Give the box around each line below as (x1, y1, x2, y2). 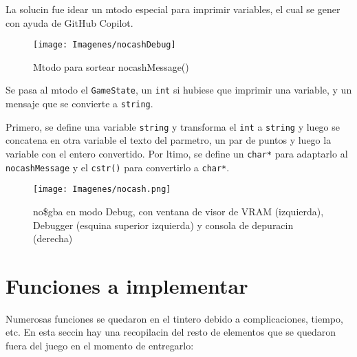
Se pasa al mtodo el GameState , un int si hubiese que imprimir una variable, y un (6, 83, 352, 97)
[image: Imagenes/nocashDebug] (33, 40, 176, 50)
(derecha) (33, 231, 73, 246)
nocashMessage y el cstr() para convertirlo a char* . (6, 160, 230, 174)
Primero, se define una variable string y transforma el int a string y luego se (6, 119, 340, 133)
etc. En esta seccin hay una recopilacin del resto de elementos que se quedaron (6, 325, 336, 339)
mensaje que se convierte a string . (6, 96, 153, 111)
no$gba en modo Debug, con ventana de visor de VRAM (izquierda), (33, 204, 324, 218)
